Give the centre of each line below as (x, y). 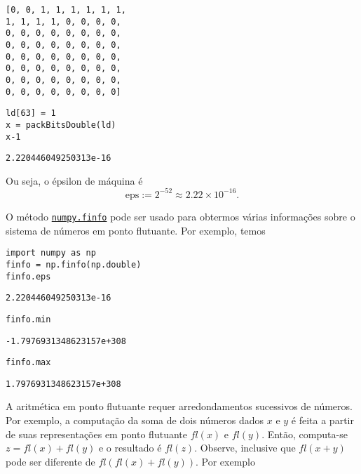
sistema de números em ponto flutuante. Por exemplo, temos (136, 230)
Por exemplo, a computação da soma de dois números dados (135, 420)
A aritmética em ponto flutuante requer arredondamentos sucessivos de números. (179, 406)
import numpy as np (51, 253)
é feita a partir (322, 420)
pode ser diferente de (50, 461)
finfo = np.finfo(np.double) (74, 264)
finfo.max (28, 363)
